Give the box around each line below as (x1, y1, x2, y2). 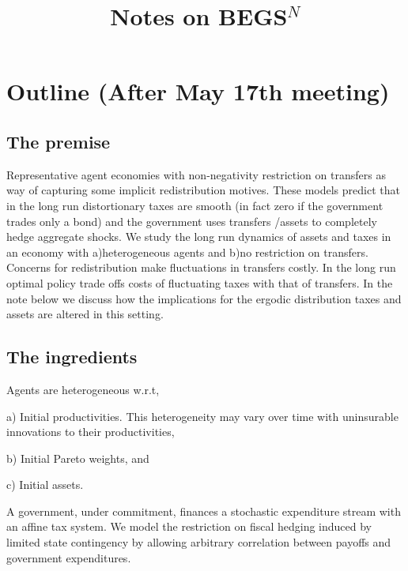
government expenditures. (6, 549, 131, 565)
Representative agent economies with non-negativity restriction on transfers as (6, 166, 386, 182)
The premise (6, 129, 111, 153)
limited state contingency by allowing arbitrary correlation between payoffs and (6, 534, 391, 550)
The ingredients (6, 344, 138, 369)
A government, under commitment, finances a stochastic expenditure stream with (6, 502, 401, 519)
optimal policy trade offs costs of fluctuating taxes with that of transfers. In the (6, 274, 393, 291)
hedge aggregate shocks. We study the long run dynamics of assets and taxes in (6, 228, 391, 245)
